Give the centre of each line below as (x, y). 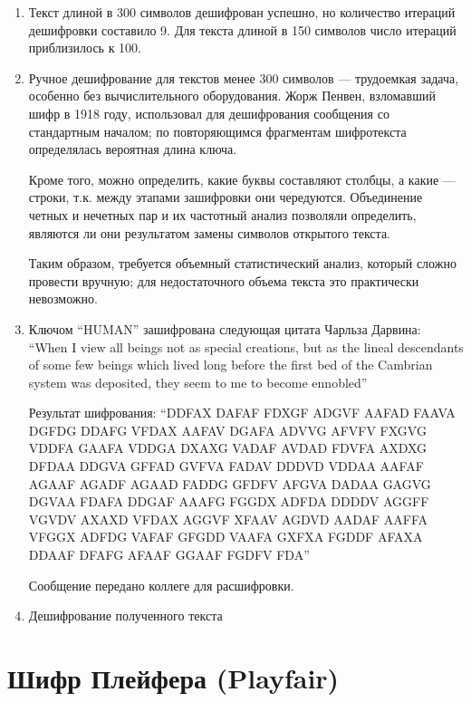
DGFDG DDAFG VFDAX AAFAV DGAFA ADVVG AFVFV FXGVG (227, 430)
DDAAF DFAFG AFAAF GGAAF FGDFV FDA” (169, 555)
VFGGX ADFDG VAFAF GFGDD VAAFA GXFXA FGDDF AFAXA (226, 537)
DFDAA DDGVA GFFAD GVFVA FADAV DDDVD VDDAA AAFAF (226, 466)
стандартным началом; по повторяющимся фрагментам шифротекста (217, 131)
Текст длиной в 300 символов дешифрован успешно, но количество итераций (242, 12)
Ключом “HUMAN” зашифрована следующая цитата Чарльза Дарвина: (225, 328)
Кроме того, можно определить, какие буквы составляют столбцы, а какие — (242, 179)
